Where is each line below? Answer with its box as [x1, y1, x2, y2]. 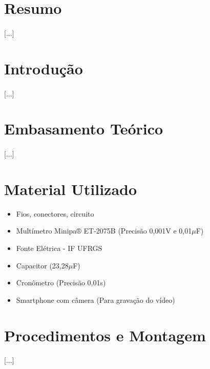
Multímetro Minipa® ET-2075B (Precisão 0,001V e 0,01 [16, 225, 192, 236]
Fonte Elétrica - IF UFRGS [16, 243, 102, 253]
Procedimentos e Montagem [4, 324, 206, 345]
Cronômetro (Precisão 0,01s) [16, 277, 106, 288]
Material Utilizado [4, 178, 137, 199]
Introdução [4, 57, 83, 79]
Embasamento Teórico [4, 118, 163, 139]
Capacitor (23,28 [16, 260, 69, 270]
